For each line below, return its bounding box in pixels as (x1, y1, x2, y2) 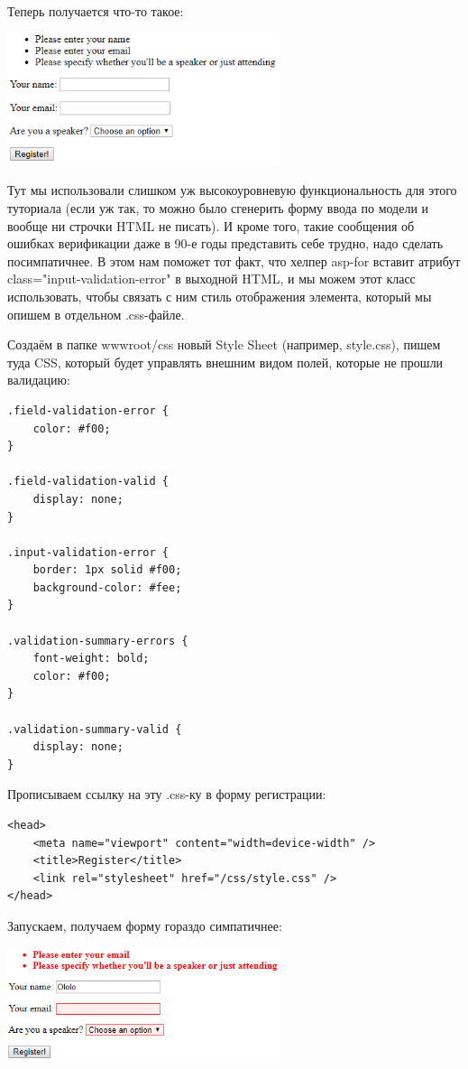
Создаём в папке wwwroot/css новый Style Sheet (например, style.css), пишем (7, 335, 441, 354)
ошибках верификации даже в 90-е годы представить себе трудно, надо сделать (7, 234, 444, 253)
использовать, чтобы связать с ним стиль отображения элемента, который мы (7, 286, 432, 305)
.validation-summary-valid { (7, 722, 182, 736)
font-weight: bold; (32, 652, 150, 665)
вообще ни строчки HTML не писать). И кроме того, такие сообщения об (7, 216, 415, 235)
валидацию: (7, 370, 70, 389)
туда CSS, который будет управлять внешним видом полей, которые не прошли (7, 352, 444, 371)
